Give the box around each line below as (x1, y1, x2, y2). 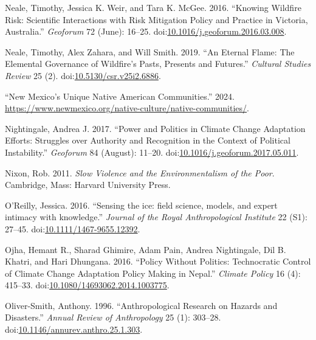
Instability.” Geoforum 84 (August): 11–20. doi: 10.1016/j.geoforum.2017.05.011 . (5, 145, 299, 158)
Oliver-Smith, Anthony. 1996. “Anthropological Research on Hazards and (5, 299, 278, 311)
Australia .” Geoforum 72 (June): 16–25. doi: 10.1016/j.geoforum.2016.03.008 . (5, 25, 287, 38)
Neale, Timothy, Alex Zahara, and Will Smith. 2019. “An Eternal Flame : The (5, 45, 295, 58)
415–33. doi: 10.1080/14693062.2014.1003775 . (5, 279, 170, 291)
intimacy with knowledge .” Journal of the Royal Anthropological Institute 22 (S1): (5, 210, 307, 223)
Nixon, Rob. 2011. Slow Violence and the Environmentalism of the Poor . (5, 166, 275, 179)
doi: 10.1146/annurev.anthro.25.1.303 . (5, 323, 143, 336)
